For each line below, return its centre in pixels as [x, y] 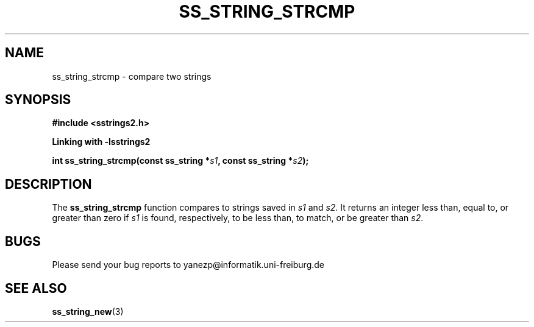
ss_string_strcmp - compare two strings [132, 76]
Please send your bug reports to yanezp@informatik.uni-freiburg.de [188, 265]
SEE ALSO [36, 288]
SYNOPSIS [38, 100]
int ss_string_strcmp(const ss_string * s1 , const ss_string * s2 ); [180, 161]
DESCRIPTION [48, 184]
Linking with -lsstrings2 [101, 142]
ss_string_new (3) [88, 311]
